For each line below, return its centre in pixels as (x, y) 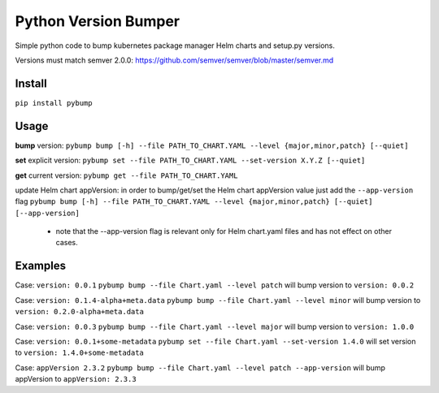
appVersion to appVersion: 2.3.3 (76, 379)
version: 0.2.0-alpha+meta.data (79, 312)
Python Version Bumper (98, 21)
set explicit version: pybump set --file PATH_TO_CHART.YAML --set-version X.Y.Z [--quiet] (190, 160)
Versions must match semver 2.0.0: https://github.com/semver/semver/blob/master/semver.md (174, 60)
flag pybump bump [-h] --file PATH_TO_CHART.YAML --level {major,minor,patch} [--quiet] (194, 201)
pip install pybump (54, 103)
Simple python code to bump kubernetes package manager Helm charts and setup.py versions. (175, 45)
